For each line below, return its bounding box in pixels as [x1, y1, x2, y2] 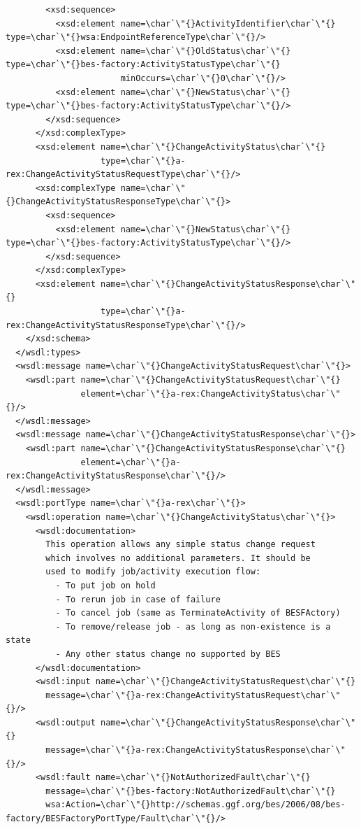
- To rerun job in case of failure [55, 594, 221, 604]
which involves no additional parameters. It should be [45, 553, 311, 563]
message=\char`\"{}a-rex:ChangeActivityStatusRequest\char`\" [45, 690, 341, 700]
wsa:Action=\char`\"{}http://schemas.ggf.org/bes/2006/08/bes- [45, 800, 346, 810]
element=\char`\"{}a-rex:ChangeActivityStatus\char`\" [80, 388, 341, 399]
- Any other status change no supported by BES [55, 649, 281, 659]
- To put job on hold [55, 580, 156, 590]
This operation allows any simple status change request [45, 539, 316, 550]
